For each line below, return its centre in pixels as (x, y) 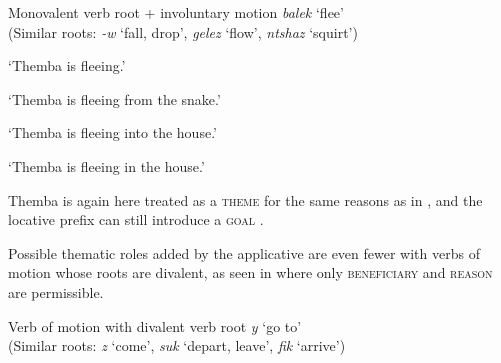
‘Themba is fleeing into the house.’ (112, 132)
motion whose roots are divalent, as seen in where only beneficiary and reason (250, 272)
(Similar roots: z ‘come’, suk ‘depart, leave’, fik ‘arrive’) (177, 345)
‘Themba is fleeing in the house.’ (106, 165)
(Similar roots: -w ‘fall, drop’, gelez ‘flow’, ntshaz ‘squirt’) (183, 31)
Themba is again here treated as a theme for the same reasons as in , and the (245, 199)
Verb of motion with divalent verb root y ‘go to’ (155, 325)
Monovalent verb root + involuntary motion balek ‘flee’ (176, 12)
